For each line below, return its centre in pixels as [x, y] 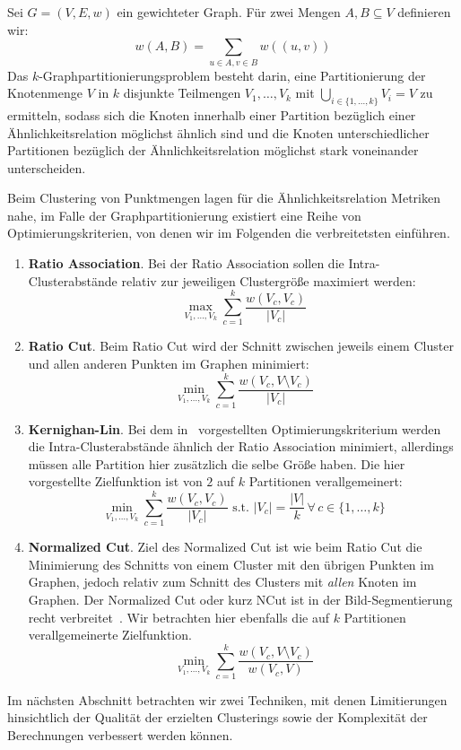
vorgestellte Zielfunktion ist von [115, 481]
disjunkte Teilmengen [182, 93]
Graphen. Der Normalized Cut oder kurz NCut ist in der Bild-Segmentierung [240, 599]
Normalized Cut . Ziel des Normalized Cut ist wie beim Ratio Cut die [225, 547]
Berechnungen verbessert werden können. [120, 735]
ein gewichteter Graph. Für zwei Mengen [229, 12]
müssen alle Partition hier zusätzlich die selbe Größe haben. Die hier [217, 463]
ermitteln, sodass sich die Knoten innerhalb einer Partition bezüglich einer [212, 114]
